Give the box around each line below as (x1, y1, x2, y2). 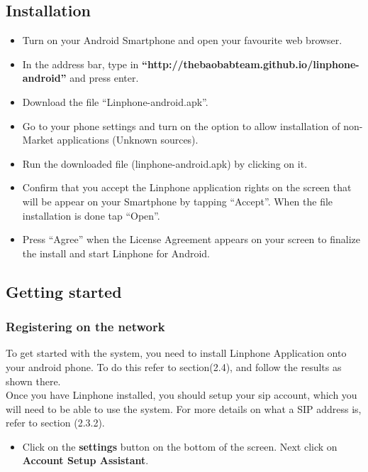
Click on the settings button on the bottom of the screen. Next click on (22, 439, 338, 454)
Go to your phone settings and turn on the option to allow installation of (22, 118, 340, 133)
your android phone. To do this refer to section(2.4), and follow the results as (6, 359, 342, 374)
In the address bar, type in (22, 56, 139, 71)
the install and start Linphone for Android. (22, 245, 210, 260)
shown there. (6, 373, 61, 388)
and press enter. (69, 70, 139, 85)
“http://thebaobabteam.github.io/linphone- (142, 56, 359, 71)
